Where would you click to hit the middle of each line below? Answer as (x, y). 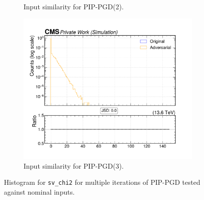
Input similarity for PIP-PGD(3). (74, 165)
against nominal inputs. (39, 191)
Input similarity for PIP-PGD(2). (74, 6)
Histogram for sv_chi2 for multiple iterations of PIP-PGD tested (102, 182)
